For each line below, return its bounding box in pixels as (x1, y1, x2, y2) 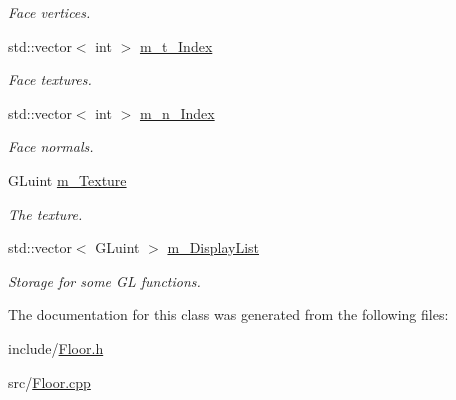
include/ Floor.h (8, 337, 104, 358)
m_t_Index (139, 35, 213, 56)
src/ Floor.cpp (8, 371, 91, 392)
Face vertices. (8, 2, 91, 22)
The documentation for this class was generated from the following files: (8, 304, 449, 325)
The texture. (8, 203, 83, 224)
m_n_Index (139, 102, 215, 123)
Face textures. (8, 69, 92, 90)
